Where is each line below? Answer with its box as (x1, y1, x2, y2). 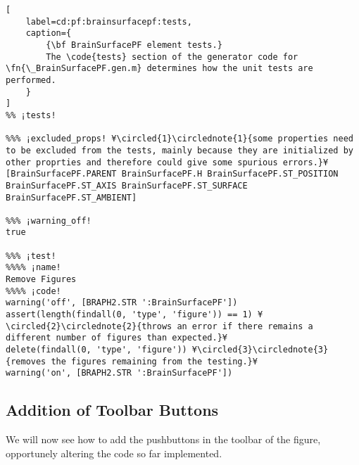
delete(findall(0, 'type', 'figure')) (6, 345, 187, 355)
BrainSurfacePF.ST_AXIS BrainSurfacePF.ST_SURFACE (6, 180, 248, 191)
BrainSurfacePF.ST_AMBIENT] (6, 192, 137, 203)
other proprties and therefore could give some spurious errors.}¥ (6, 157, 329, 167)
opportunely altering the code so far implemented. (6, 445, 222, 460)
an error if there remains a (177, 321, 313, 331)
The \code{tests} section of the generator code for (46, 51, 298, 62)
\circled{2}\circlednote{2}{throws (6, 321, 172, 331)
